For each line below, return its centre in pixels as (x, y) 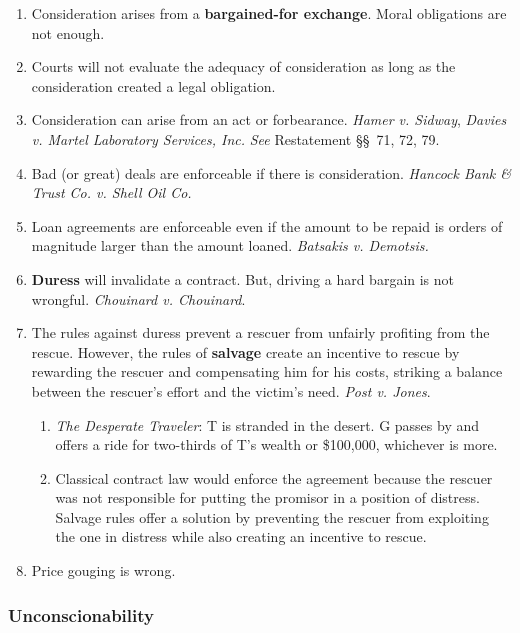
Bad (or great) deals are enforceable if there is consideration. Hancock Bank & (271, 172)
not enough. (68, 32)
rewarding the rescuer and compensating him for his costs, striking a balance (267, 371)
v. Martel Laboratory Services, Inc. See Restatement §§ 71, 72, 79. (235, 138)
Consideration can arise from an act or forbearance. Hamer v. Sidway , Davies (269, 119)
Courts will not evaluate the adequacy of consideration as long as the (243, 66)
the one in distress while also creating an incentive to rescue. (241, 536)
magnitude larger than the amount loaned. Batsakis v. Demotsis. (230, 245)
